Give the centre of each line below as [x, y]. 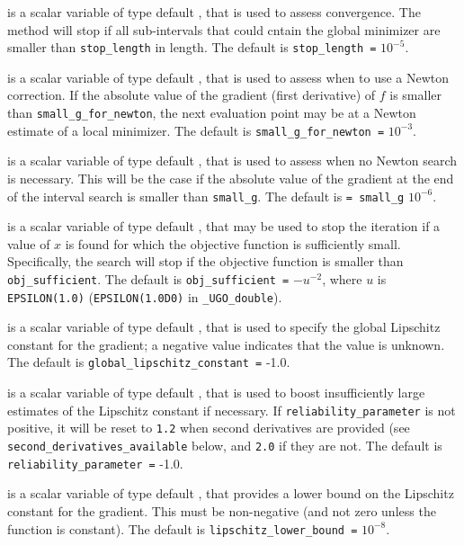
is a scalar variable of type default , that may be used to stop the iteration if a [224, 226]
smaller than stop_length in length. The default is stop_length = [192, 47]
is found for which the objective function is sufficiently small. [233, 243]
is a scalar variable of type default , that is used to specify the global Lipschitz [224, 327]
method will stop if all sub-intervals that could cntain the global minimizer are [224, 29]
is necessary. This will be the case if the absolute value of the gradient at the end [231, 178]
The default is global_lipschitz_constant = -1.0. [149, 362]
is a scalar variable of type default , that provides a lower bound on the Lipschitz [231, 493]
